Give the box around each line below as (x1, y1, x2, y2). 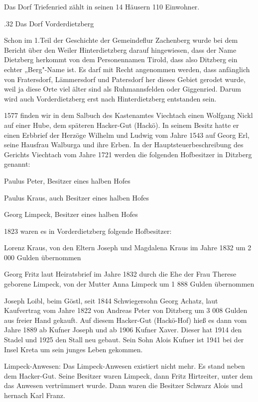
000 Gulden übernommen (4, 252, 81, 262)
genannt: (4, 159, 30, 169)
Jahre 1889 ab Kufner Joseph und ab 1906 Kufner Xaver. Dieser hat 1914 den (4, 324, 242, 335)
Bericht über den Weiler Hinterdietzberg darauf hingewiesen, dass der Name (4, 44, 237, 55)
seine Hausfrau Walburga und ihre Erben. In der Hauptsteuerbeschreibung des (4, 139, 244, 150)
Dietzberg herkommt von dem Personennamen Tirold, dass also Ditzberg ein (4, 54, 238, 65)
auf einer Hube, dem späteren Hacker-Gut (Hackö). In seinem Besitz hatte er (4, 119, 239, 130)
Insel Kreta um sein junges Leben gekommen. (4, 344, 143, 354)
